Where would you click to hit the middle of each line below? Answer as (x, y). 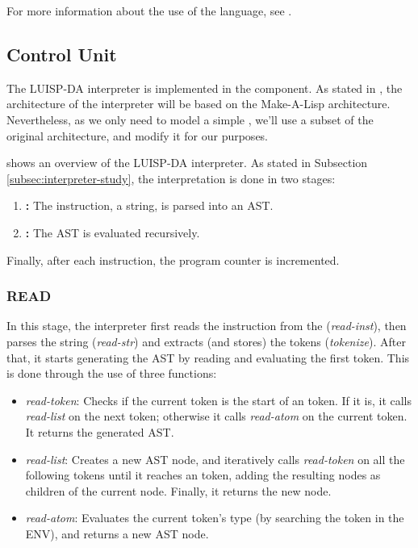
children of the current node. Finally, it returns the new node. (178, 490)
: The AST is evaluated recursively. (113, 232)
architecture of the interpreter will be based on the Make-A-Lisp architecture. (199, 104)
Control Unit (62, 54)
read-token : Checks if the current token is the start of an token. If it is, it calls (219, 400)
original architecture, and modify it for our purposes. (138, 135)
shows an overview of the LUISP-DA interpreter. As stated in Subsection (187, 163)
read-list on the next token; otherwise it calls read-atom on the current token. (216, 416)
